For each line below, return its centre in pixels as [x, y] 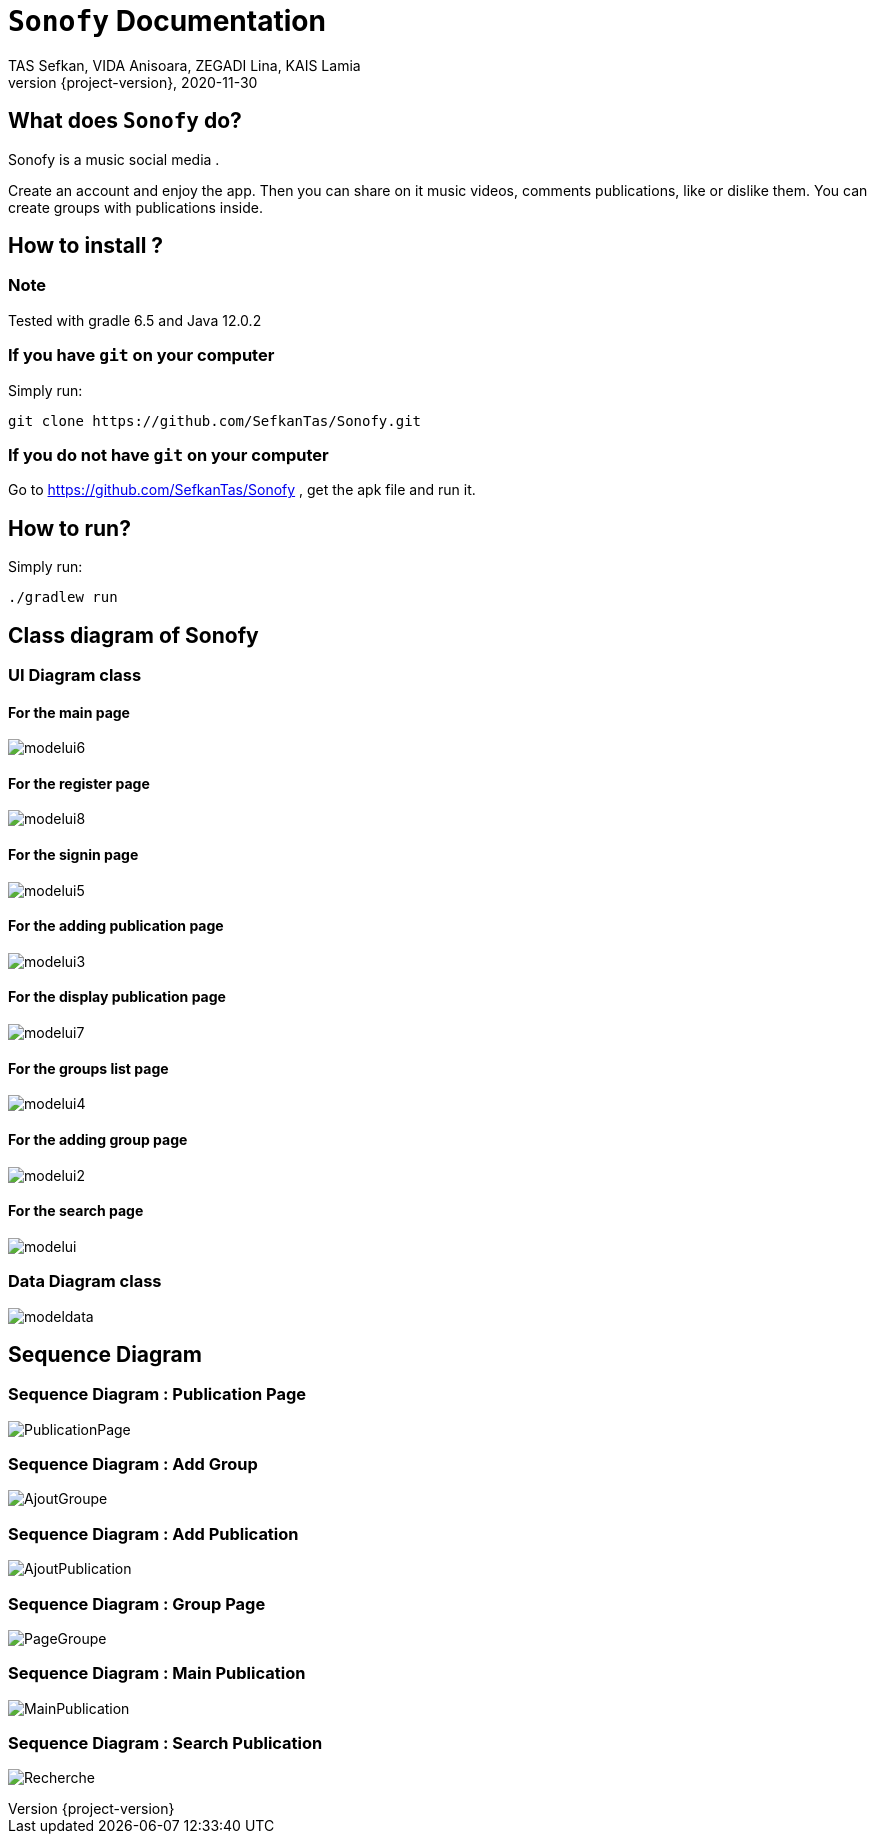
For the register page [79, 783]
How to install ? [86, 246]
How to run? [69, 528]
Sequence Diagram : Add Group [133, 1464]
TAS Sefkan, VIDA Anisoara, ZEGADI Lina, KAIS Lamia [184, 65]
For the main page [69, 712]
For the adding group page [98, 1139]
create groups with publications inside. [135, 207]
